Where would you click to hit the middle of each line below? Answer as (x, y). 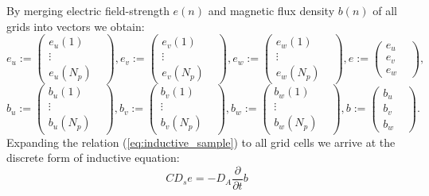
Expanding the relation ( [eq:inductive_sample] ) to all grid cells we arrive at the (201, 142)
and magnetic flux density (271, 10)
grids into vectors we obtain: (76, 26)
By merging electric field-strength (88, 10)
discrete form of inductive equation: (93, 158)
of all (385, 10)
